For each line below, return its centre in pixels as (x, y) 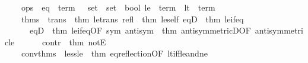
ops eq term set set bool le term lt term (118, 7)
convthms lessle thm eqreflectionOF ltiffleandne (114, 53)
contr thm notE (74, 42)
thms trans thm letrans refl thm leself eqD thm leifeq (132, 19)
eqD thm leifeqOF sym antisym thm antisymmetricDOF (140, 30)
